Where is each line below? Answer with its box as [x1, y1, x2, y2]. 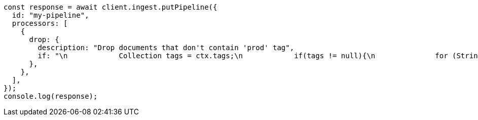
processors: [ [12, 19, 68, 27]
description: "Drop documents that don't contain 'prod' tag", [38, 44, 295, 52]
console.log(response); [4, 92, 98, 100]
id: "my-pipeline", [12, 11, 89, 19]
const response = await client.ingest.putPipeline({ [4, 3, 217, 11]
